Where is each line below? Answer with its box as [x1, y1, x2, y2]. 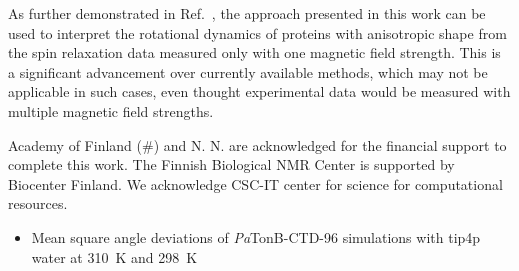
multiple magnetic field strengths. [8, 100, 214, 121]
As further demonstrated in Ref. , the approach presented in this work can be [8, 3, 486, 23]
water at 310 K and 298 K [31, 246, 198, 267]
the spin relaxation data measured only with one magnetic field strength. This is [8, 42, 501, 63]
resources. [8, 193, 68, 214]
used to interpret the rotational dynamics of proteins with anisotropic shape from [8, 22, 507, 43]
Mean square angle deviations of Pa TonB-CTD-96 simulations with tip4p [31, 226, 481, 247]
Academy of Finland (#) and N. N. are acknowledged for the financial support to [8, 134, 507, 155]
